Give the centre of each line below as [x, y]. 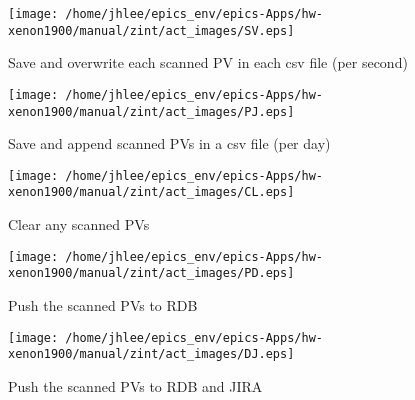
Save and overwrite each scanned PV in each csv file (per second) [208, 62]
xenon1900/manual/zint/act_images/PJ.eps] [151, 111]
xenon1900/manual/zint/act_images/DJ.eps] [151, 354]
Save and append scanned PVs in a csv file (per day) [169, 143]
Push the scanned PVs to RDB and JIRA [135, 385]
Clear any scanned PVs [79, 224]
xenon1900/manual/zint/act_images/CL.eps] [151, 192]
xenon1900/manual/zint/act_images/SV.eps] [151, 30]
